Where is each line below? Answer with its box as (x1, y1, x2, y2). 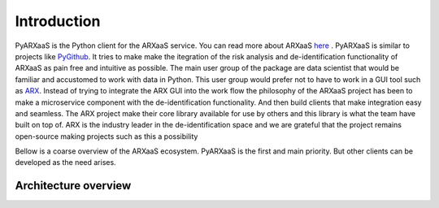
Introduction (15, 12, 101, 30)
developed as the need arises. (15, 158, 117, 167)
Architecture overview (15, 179, 132, 193)
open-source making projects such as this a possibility (15, 131, 198, 141)
